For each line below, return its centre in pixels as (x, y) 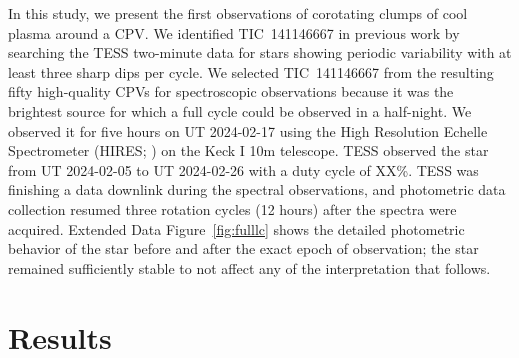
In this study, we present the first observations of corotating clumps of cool (238, 13)
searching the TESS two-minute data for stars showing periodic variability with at (260, 52)
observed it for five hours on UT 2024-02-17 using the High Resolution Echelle (248, 130)
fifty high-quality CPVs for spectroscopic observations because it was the (231, 91)
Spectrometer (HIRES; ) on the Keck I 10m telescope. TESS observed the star (248, 150)
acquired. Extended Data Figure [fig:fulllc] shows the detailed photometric (236, 228)
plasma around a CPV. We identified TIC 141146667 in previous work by (234, 32)
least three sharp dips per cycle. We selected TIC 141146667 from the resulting (251, 71)
